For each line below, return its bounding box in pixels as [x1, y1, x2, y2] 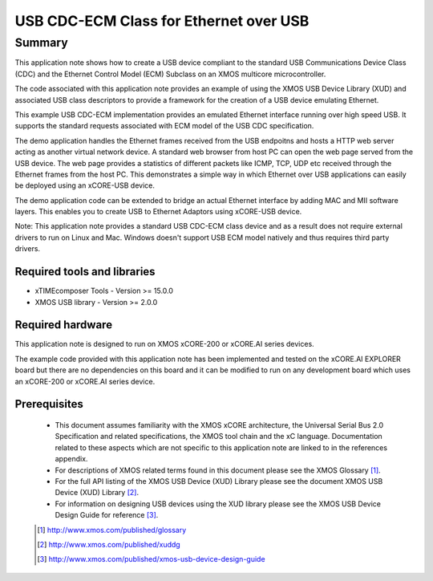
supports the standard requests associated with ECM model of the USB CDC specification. [14, 121, 314, 131]
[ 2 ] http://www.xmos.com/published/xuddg [37, 539, 180, 549]
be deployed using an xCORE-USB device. [14, 181, 156, 190]
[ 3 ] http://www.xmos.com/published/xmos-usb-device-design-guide [37, 555, 265, 564]
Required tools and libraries [14, 265, 156, 278]
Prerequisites [14, 397, 83, 411]
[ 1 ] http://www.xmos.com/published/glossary [37, 525, 187, 534]
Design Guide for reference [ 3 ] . [55, 510, 159, 520]
